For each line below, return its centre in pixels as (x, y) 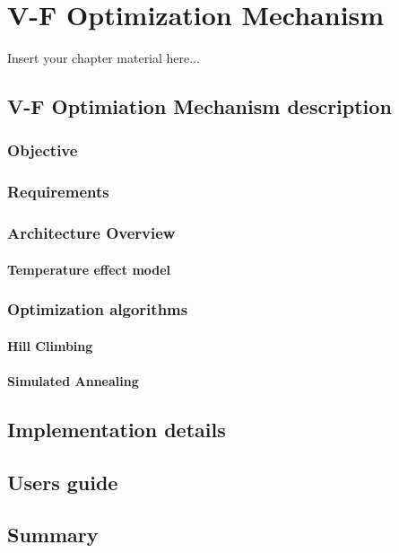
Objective (43, 150)
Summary (53, 535)
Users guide (63, 482)
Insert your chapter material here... (104, 58)
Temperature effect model (89, 269)
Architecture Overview (91, 233)
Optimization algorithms (98, 309)
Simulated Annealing (73, 380)
